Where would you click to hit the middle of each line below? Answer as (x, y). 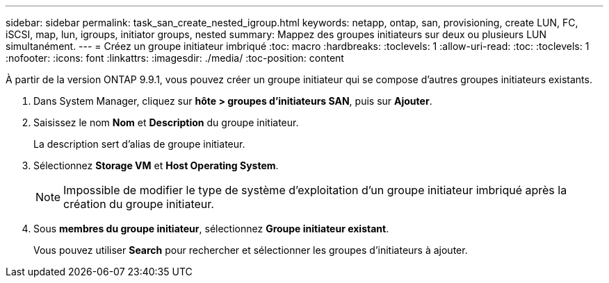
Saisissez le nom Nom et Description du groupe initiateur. (166, 122)
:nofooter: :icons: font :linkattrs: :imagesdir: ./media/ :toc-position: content (175, 58)
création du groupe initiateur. (139, 204)
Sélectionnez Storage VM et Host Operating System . (156, 165)
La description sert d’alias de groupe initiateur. (139, 144)
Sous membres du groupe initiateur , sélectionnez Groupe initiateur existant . (211, 229)
